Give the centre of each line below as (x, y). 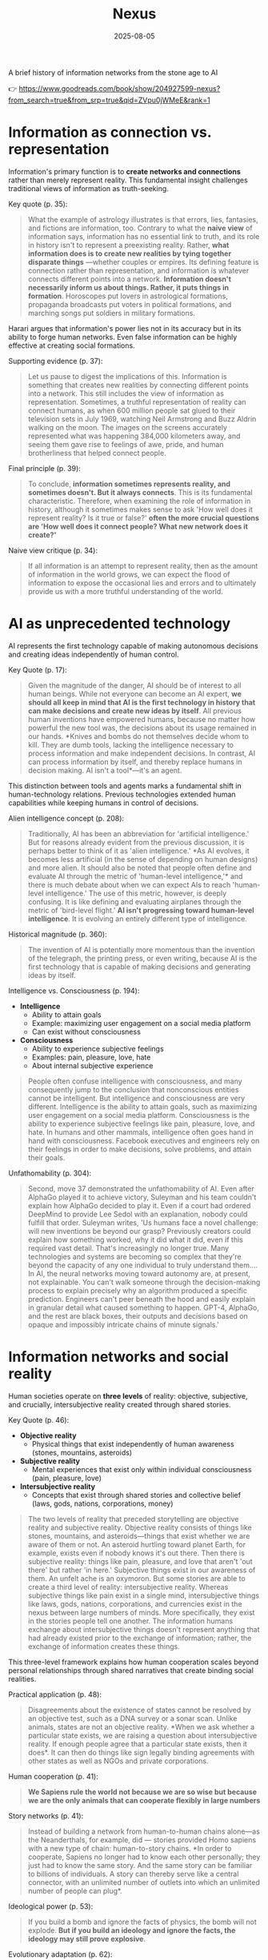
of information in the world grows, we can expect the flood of (129, 574)
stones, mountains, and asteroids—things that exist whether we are (139, 1535)
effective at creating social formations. (72, 345)
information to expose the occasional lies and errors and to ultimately (142, 583)
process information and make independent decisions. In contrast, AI (142, 753)
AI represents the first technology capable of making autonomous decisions (133, 645)
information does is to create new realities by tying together (130, 253)
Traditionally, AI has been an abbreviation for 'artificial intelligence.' (138, 833)
